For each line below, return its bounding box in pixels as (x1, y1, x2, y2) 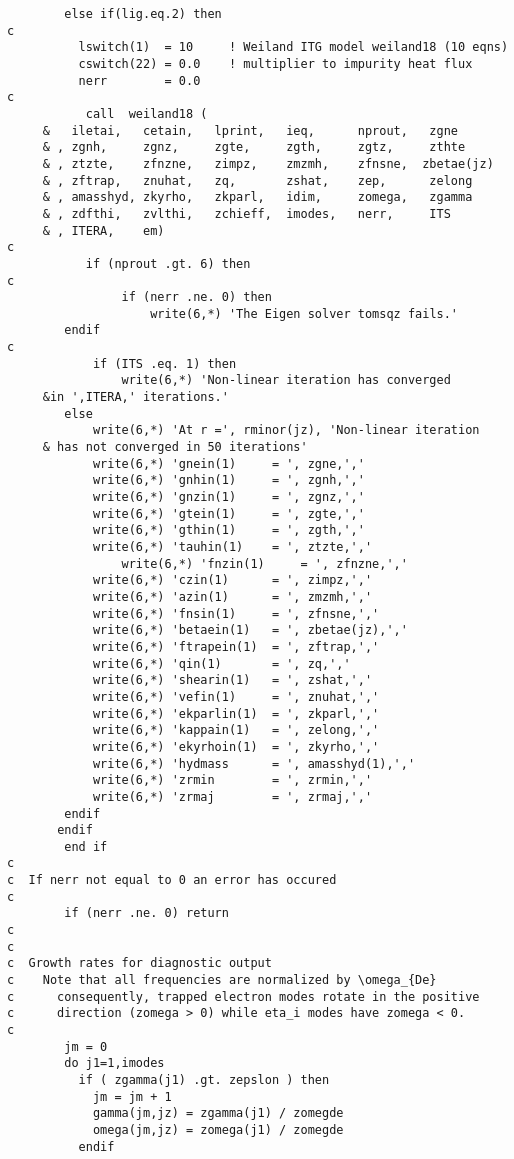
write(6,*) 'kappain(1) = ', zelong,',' (92, 723, 380, 738)
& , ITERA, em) (42, 223, 165, 238)
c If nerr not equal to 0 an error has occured (7, 873, 337, 888)
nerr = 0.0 (78, 73, 201, 88)
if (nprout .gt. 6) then (85, 256, 251, 271)
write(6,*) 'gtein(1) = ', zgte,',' (92, 506, 365, 521)
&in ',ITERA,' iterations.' (42, 390, 229, 405)
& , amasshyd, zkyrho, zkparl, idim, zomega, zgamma (42, 190, 473, 205)
